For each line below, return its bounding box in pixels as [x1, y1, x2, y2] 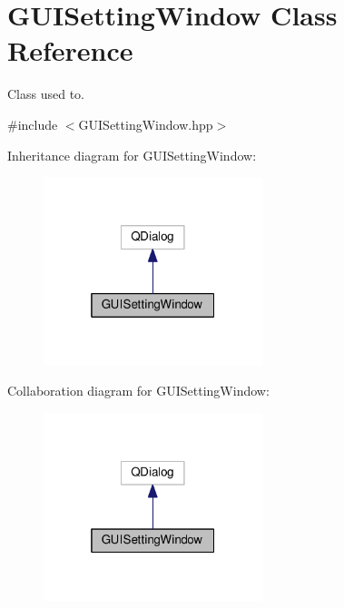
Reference [7, 32, 133, 69]
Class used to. [7, 84, 84, 103]
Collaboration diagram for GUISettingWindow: [7, 381, 270, 400]
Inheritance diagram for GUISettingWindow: [7, 145, 257, 164]
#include [7, 114, 58, 133]
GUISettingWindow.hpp [78, 114, 213, 133]
